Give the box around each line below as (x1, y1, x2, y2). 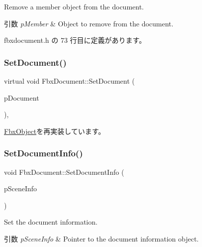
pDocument (4, 92, 39, 103)
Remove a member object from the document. (4, 1, 144, 11)
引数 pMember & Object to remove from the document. (4, 18, 174, 28)
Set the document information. (4, 217, 98, 227)
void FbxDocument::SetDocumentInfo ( (4, 166, 124, 177)
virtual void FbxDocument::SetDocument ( (4, 76, 135, 86)
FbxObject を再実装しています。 (4, 125, 105, 136)
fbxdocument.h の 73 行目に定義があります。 (4, 35, 146, 45)
